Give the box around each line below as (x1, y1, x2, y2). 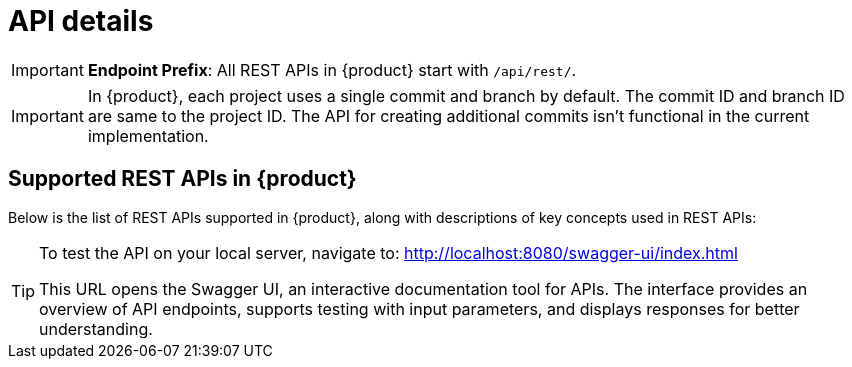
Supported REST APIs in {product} (8, 166, 357, 192)
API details (8, 4, 154, 38)
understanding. (39, 318, 153, 339)
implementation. (87, 125, 209, 146)
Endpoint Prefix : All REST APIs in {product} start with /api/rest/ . (87, 59, 577, 80)
